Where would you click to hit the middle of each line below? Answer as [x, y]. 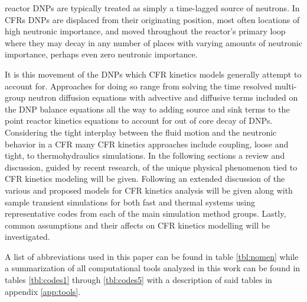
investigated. [27, 237]
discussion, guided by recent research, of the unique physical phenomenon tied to [151, 167]
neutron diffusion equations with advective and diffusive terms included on [163, 97]
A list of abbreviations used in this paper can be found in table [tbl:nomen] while [152, 256]
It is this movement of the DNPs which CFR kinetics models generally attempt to [153, 74]
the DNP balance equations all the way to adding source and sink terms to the [147, 109]
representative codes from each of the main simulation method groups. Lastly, [146, 213]
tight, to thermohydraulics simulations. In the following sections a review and [145, 155]
